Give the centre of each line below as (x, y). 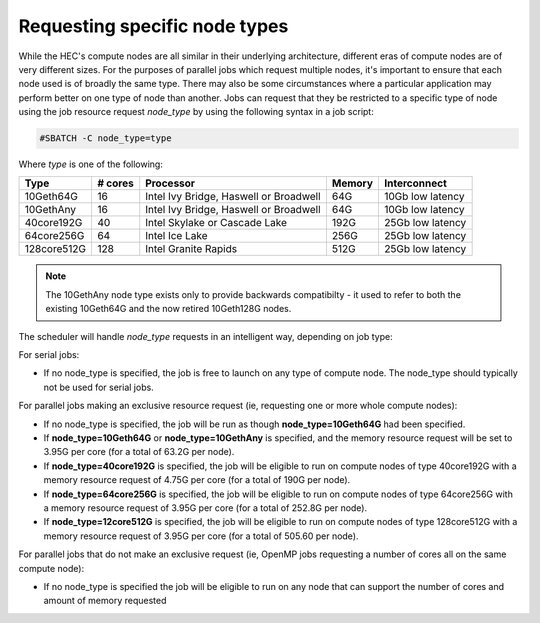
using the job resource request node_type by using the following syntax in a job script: (196, 112)
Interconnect (415, 183)
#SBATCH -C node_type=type (105, 138)
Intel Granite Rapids (191, 249)
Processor (170, 183)
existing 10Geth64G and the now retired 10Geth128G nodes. (168, 309)
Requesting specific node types (153, 26)
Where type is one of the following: (91, 164)
